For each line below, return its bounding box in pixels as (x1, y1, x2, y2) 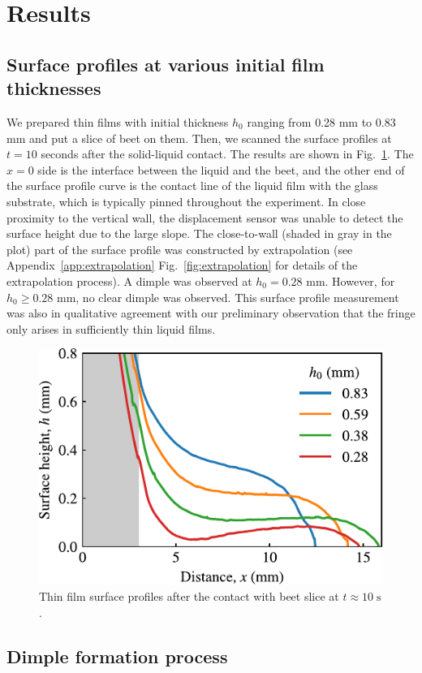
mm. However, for (306, 272, 395, 289)
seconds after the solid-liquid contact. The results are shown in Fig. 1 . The (41, 145, 414, 162)
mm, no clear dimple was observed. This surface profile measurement (56, 288, 399, 305)
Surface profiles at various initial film (6, 51, 325, 76)
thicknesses (6, 75, 101, 101)
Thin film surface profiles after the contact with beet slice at (39, 587, 339, 604)
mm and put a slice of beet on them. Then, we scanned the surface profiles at (6, 129, 392, 146)
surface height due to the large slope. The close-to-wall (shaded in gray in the (6, 225, 392, 242)
